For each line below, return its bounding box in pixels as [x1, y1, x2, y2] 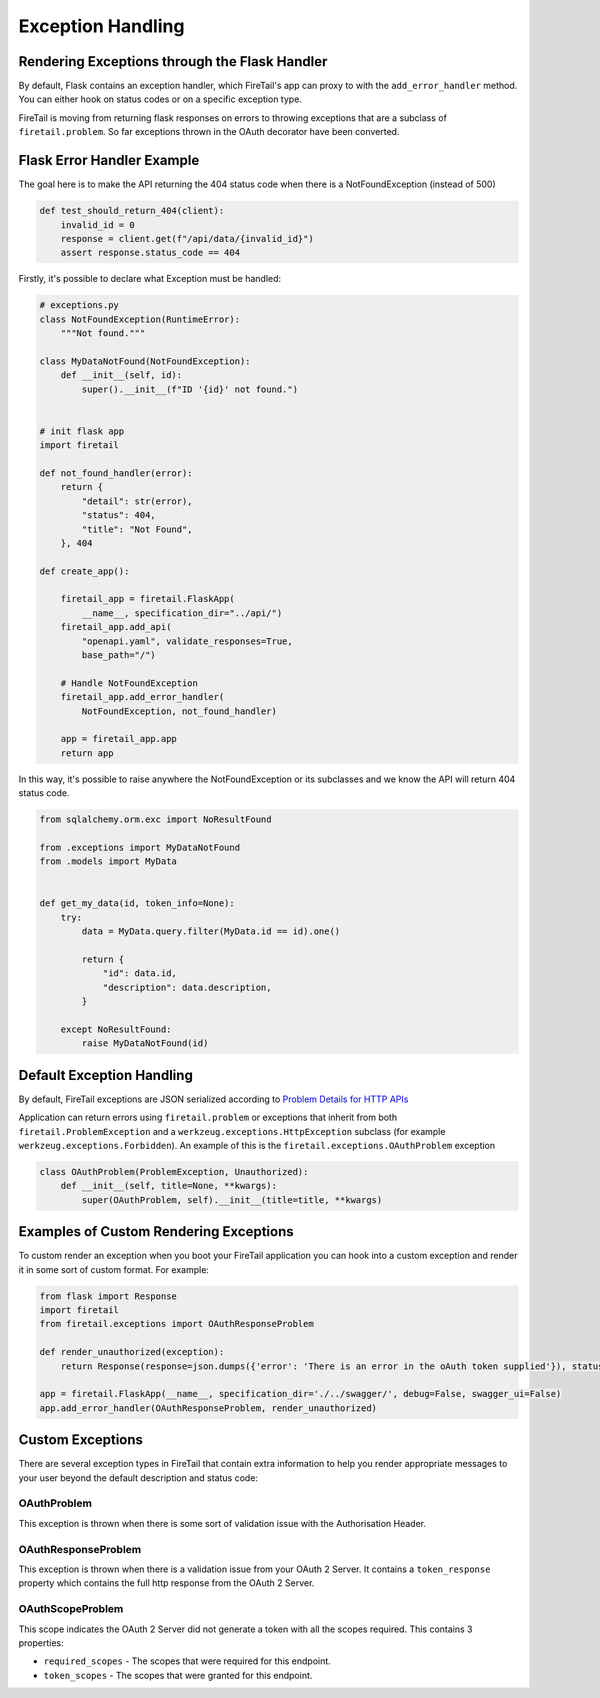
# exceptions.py [39, 300, 120, 311]
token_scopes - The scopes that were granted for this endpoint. [43, 1669, 313, 1681]
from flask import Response [39, 1290, 177, 1302]
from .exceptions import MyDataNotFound [39, 841, 240, 853]
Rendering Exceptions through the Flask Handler [18, 53, 328, 70]
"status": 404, [81, 510, 157, 521]
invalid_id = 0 [60, 219, 135, 230]
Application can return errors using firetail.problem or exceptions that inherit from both [18, 1111, 398, 1124]
